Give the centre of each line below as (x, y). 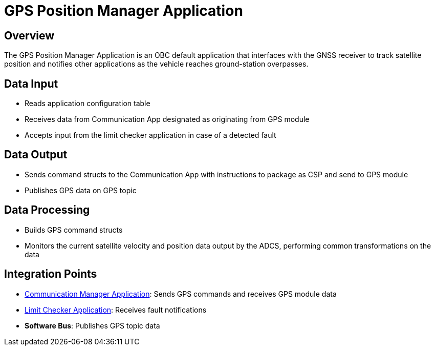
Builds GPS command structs (74, 230)
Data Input (31, 84)
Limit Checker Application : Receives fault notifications (116, 310)
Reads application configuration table (88, 104)
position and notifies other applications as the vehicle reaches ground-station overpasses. (156, 64)
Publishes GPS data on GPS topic (81, 190)
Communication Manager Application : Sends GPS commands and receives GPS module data (181, 294)
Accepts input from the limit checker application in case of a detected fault (150, 135)
